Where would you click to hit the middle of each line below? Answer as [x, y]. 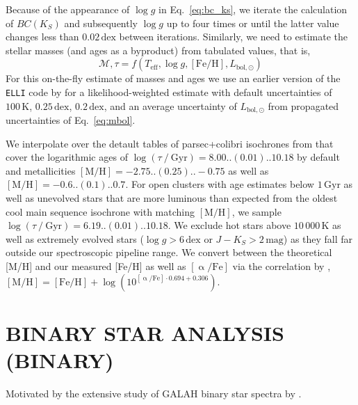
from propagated [303, 105]
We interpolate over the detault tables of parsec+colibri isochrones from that [170, 143]
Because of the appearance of [68, 9]
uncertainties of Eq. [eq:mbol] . [71, 120]
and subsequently [101, 23]
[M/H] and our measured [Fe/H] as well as [96, 266]
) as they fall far [318, 238]
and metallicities [41, 170]
